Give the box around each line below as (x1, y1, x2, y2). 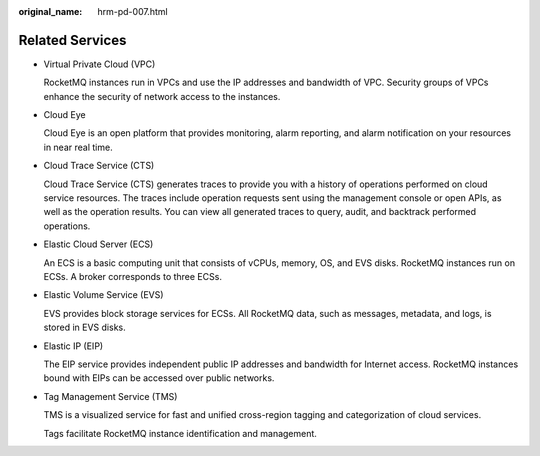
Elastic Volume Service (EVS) (43, 289, 164, 301)
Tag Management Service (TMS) (43, 390, 178, 402)
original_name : (18, 6, 83, 17)
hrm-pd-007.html (97, 6, 169, 17)
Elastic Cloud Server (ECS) (43, 238, 154, 250)
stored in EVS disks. (43, 321, 126, 334)
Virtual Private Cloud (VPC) (43, 58, 156, 70)
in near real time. (43, 141, 114, 153)
